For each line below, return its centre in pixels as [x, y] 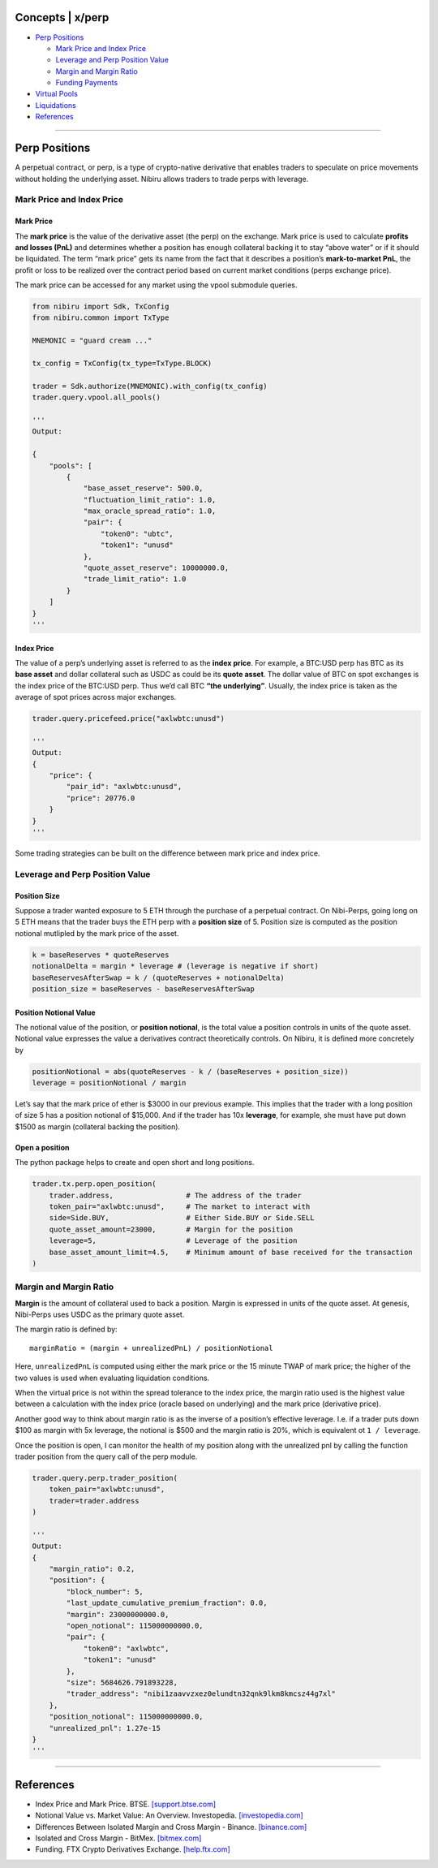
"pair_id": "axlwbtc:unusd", [124, 787]
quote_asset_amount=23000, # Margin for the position [171, 1229]
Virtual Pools [57, 94]
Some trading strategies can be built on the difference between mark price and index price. [167, 853]
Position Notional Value [56, 1012]
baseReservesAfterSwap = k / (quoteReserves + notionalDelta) [158, 977]
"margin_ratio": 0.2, [92, 1569]
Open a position [42, 1147]
